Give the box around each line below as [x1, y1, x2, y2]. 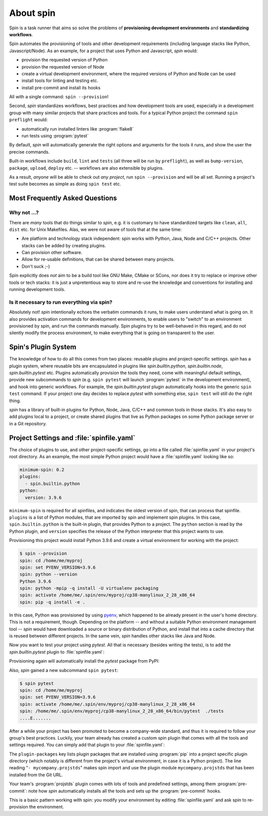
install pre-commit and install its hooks [21, 84, 101, 90]
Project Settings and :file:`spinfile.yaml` [9, 433, 135, 442]
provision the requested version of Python [21, 57, 108, 63]
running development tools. [9, 286, 66, 292]
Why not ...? [9, 209, 39, 216]
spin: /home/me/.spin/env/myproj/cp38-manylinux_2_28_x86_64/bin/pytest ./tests [19, 708, 224, 714]
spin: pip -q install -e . [19, 599, 85, 605]
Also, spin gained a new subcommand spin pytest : [9, 667, 119, 673]
